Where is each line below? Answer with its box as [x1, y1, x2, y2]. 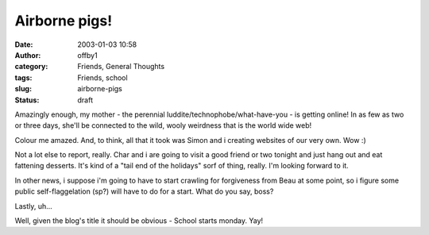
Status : [14, 95, 40, 105]
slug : [14, 84, 32, 94]
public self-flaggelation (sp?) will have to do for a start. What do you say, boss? [14, 187, 274, 196]
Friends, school [77, 72, 128, 83]
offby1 [77, 50, 99, 60]
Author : [14, 50, 41, 60]
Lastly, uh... [14, 201, 53, 210]
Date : [14, 40, 33, 49]
